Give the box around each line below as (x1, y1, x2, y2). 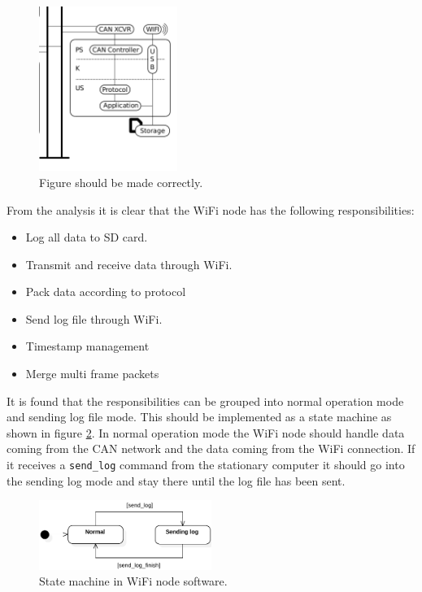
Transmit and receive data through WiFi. (25, 255, 233, 272)
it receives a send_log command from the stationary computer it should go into (7, 456, 405, 473)
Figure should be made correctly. (39, 173, 203, 190)
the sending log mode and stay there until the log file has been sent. (7, 472, 346, 489)
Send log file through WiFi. (25, 310, 163, 327)
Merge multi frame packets (25, 365, 159, 382)
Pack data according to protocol (25, 283, 186, 300)
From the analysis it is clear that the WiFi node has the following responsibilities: (7, 201, 415, 218)
